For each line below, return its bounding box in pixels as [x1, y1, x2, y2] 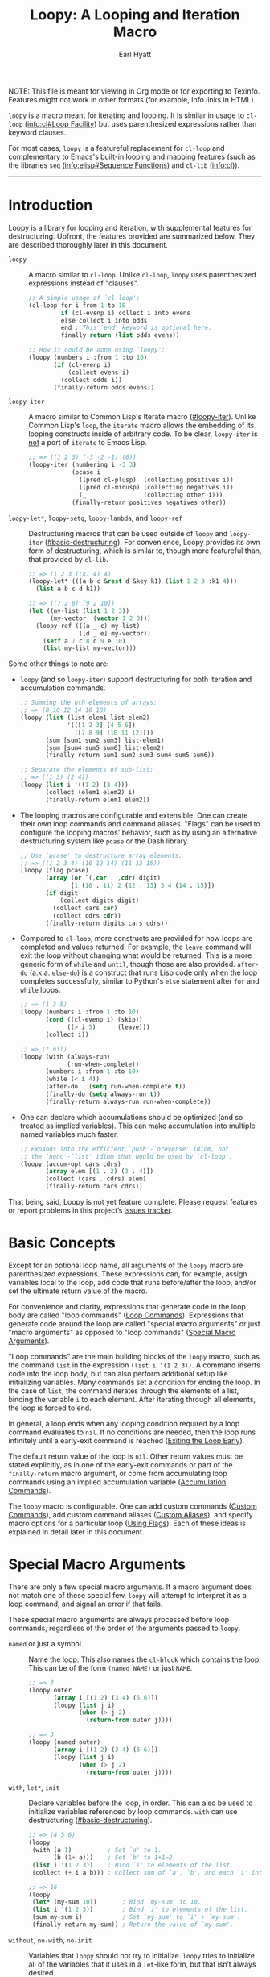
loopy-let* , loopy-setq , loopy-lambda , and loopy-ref [8, 513, 183, 522]
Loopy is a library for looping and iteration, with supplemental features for [8, 223, 252, 232]
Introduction [8, 196, 93, 214]
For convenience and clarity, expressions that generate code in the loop [8, 1301, 247, 1311]
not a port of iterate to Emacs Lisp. [28, 438, 147, 447]
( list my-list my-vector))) [43, 644, 137, 652]
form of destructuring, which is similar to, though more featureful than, [28, 546, 262, 556]
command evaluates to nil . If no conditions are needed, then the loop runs [8, 1427, 256, 1437]
